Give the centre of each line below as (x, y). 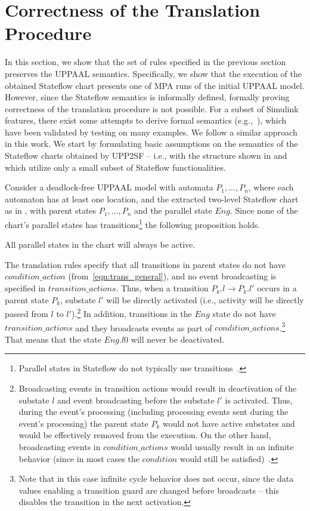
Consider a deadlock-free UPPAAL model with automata (109, 187)
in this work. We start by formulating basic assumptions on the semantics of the (151, 144)
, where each (271, 187)
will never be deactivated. (178, 339)
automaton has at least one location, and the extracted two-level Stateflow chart (152, 198)
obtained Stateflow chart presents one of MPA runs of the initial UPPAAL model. (155, 85)
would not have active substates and (229, 423)
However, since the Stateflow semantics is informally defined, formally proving (147, 97)
